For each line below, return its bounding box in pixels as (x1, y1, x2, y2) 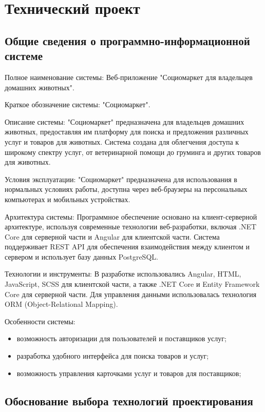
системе (5, 48, 43, 64)
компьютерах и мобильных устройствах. (5, 193, 130, 204)
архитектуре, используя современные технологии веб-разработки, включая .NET (5, 221, 257, 232)
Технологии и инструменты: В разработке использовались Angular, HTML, (5, 268, 241, 279)
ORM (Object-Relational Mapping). (5, 299, 118, 309)
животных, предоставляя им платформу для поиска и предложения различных (5, 126, 249, 137)
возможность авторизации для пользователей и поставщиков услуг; (16, 333, 226, 344)
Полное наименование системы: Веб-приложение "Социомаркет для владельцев (5, 71, 253, 82)
